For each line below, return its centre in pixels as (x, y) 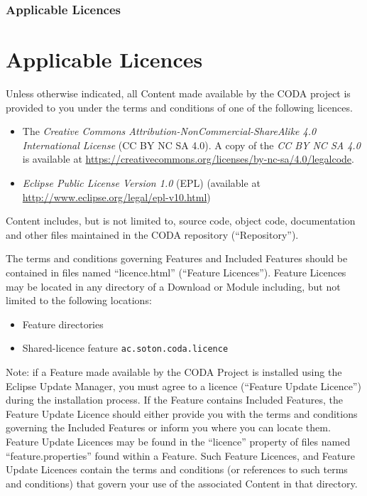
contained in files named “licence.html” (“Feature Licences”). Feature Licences (176, 272)
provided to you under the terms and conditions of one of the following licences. (179, 107)
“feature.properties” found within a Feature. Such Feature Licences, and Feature (180, 455)
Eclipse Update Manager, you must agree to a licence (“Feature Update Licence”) (183, 386)
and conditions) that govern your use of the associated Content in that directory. (182, 483)
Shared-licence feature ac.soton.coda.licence (125, 348)
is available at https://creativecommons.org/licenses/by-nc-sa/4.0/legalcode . (188, 159)
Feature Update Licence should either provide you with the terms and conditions (182, 413)
